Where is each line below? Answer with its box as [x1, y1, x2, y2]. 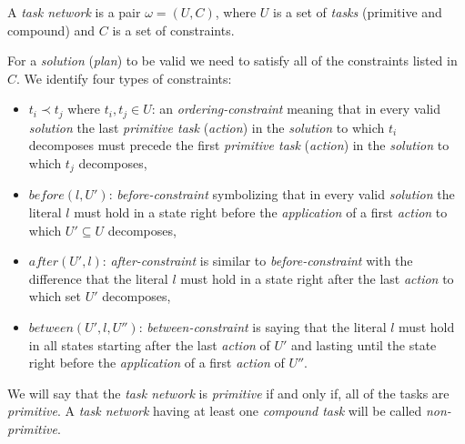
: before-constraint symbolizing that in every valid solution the [108, 185, 455, 204]
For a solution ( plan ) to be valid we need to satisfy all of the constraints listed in [7, 51, 458, 70]
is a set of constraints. [112, 20, 235, 39]
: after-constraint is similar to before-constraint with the [102, 251, 413, 270]
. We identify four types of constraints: [16, 68, 232, 87]
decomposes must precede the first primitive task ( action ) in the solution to [28, 136, 450, 155]
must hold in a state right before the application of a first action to [74, 203, 448, 222]
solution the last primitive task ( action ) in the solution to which [28, 117, 385, 136]
